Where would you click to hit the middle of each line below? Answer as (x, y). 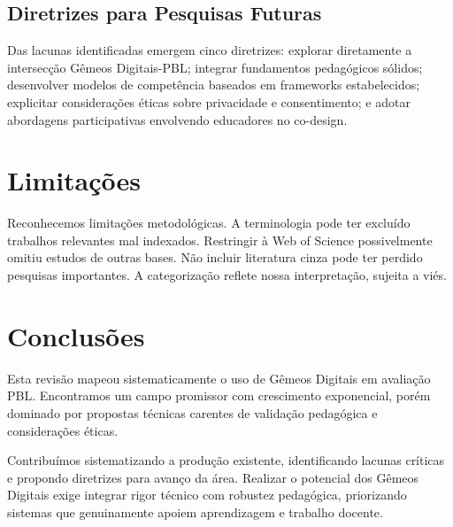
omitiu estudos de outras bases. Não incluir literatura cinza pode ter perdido (215, 257)
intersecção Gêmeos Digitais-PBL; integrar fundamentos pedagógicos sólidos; (215, 67)
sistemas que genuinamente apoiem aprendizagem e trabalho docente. (195, 511)
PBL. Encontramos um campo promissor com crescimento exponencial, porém (219, 395)
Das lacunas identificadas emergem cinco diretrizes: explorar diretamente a (210, 50)
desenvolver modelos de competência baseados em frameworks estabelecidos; (214, 85)
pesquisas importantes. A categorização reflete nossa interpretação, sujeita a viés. (227, 275)
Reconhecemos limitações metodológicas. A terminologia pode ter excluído (209, 223)
